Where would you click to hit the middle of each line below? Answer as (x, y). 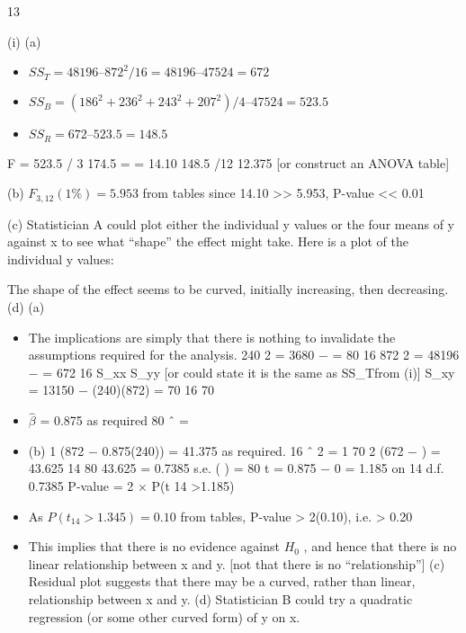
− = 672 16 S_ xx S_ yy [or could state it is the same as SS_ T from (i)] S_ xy (242, 372)
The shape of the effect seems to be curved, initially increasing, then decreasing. (228, 289)
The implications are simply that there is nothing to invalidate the (212, 337)
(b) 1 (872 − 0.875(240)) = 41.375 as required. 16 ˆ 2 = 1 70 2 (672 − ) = (234, 450)
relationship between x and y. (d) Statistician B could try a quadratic (220, 599)
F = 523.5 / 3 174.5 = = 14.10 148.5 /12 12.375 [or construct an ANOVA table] (229, 162)
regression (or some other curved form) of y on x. (164, 616)
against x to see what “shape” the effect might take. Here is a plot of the (208, 241)
